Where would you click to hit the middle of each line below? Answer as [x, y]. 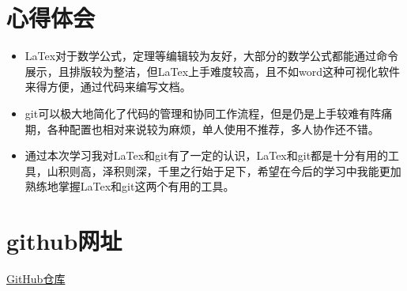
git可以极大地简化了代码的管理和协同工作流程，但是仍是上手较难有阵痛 [209, 113]
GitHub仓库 [36, 278]
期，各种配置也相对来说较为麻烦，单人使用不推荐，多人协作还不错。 [202, 128]
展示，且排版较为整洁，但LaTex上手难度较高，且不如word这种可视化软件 [213, 71]
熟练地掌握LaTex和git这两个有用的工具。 [130, 186]
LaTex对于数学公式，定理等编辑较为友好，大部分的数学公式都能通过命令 [212, 56]
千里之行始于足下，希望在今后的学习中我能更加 [279, 170]
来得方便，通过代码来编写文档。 [108, 87]
